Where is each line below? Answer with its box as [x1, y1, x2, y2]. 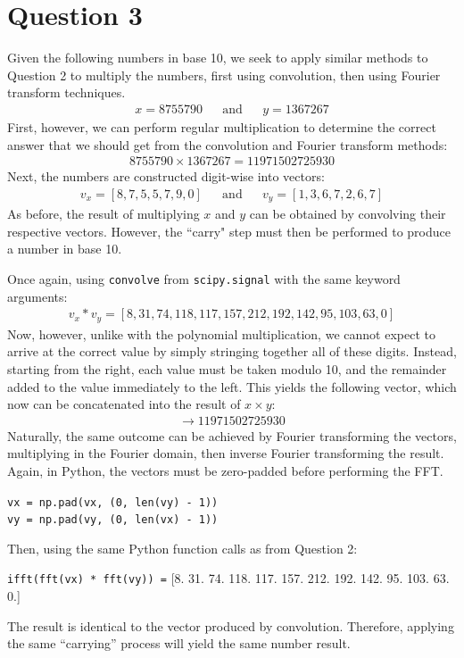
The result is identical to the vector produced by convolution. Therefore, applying [7, 616, 454, 635]
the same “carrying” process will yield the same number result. [7, 634, 351, 653]
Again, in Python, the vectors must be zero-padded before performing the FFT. [7, 461, 443, 479]
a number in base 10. [7, 239, 122, 258]
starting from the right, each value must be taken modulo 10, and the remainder [7, 359, 447, 378]
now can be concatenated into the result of [7, 395, 241, 413]
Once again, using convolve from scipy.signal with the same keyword [7, 270, 401, 288]
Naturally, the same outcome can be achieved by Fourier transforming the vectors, [7, 426, 457, 445]
